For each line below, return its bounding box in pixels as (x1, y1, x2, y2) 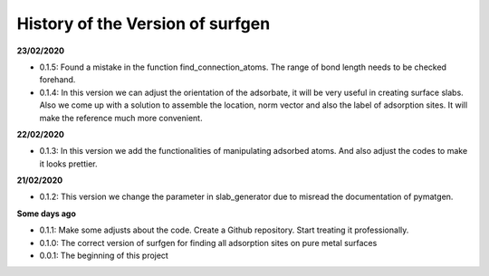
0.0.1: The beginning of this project (39, 250, 169, 262)
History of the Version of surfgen (16, 14, 271, 33)
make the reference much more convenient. (39, 112, 203, 123)
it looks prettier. (39, 158, 99, 169)
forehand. (39, 74, 76, 85)
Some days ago (16, 208, 77, 219)
